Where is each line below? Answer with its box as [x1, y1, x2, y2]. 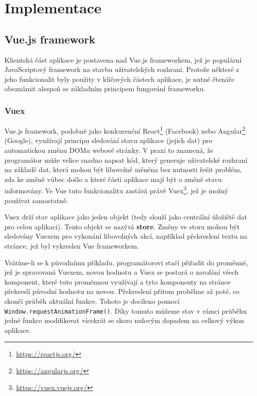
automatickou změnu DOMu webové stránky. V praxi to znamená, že [4, 145, 214, 155]
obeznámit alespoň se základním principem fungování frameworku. [4, 83, 206, 94]
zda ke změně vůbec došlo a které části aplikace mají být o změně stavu [4, 174, 222, 184]
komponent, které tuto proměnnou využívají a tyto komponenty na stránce [4, 276, 231, 287]
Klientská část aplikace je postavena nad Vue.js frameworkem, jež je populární [4, 54, 242, 65]
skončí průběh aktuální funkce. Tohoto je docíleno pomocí [4, 295, 180, 306]
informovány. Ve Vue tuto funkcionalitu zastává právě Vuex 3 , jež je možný [4, 184, 228, 196]
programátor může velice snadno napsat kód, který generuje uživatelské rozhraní [4, 154, 248, 165]
